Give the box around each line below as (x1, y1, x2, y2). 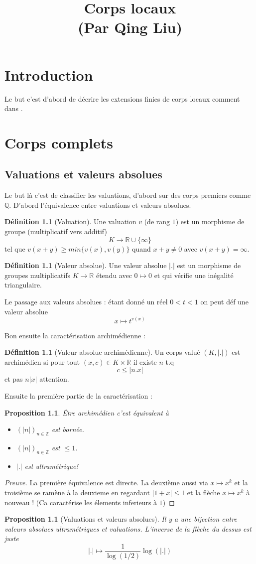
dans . (4, 103, 23, 114)
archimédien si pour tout (4, 356, 80, 367)
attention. (39, 374, 69, 384)
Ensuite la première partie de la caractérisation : (4, 391, 152, 401)
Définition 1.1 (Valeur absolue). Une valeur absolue (4, 260, 167, 271)
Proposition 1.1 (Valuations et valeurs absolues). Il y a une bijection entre (4, 514, 237, 524)
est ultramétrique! (24, 460, 78, 471)
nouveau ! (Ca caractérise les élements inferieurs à (4, 497, 157, 507)
